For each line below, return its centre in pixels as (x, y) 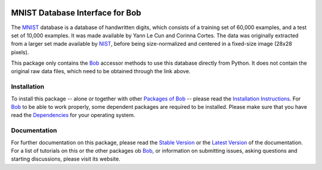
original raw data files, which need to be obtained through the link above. (101, 71)
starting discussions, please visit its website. (66, 159)
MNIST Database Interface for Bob (76, 13)
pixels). (20, 52)
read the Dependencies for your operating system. (73, 115)
